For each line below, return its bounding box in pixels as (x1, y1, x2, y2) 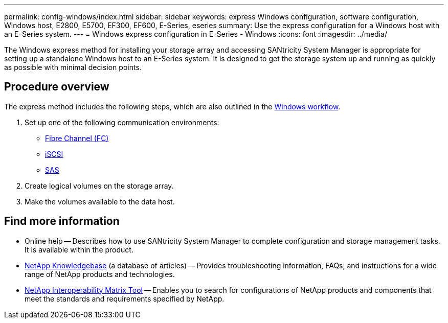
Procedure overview (4, 80, 109, 94)
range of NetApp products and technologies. (25, 269, 175, 279)
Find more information (4, 215, 120, 228)
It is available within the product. (25, 245, 133, 254)
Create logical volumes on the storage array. (25, 181, 174, 190)
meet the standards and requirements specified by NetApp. (25, 294, 225, 303)
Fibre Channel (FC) (45, 133, 109, 143)
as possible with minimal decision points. (4, 63, 142, 72)
